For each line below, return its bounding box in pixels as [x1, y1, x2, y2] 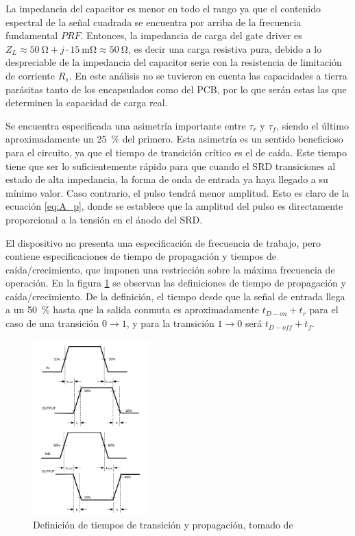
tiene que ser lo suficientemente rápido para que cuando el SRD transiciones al [5, 158, 336, 173]
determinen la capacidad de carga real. [5, 95, 168, 110]
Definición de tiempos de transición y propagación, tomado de [33, 517, 293, 532]
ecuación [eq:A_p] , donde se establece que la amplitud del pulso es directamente [5, 199, 343, 213]
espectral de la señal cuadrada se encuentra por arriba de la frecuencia [5, 14, 302, 29]
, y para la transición [126, 316, 215, 330]
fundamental [5, 28, 58, 42]
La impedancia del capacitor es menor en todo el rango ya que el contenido [5, 1, 321, 15]
